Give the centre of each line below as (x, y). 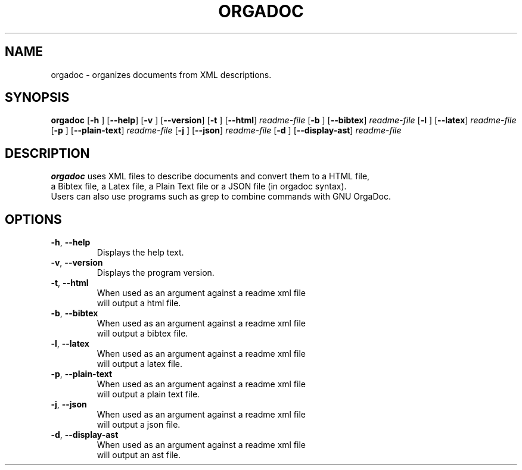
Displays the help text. (140, 253)
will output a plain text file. (148, 394)
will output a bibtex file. (142, 334)
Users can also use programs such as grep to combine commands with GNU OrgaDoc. (221, 197)
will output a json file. (139, 425)
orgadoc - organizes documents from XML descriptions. (161, 74)
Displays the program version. (156, 273)
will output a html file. (139, 303)
